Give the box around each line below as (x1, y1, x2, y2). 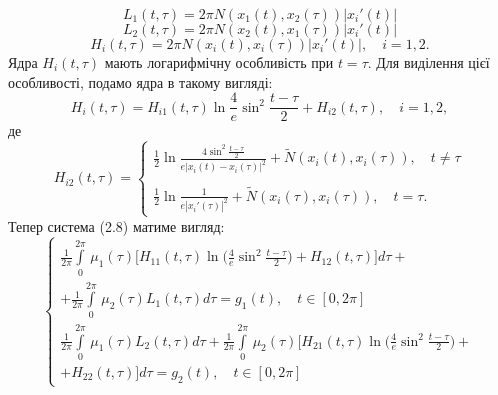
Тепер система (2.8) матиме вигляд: (8, 215, 225, 236)
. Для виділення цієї (367, 52, 490, 72)
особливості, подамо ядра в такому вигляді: (8, 71, 273, 92)
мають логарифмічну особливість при (104, 52, 334, 72)
